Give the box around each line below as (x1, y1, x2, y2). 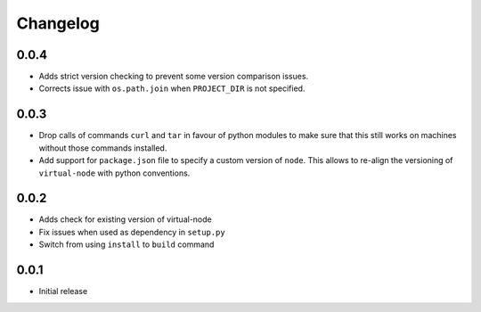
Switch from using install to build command (38, 239, 215, 250)
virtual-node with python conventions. (38, 168, 191, 178)
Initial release (38, 286, 88, 297)
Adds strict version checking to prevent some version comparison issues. (38, 71, 309, 82)
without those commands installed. (38, 143, 167, 153)
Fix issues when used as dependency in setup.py (38, 226, 226, 237)
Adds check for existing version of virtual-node (38, 214, 213, 225)
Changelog (16, 13, 100, 33)
